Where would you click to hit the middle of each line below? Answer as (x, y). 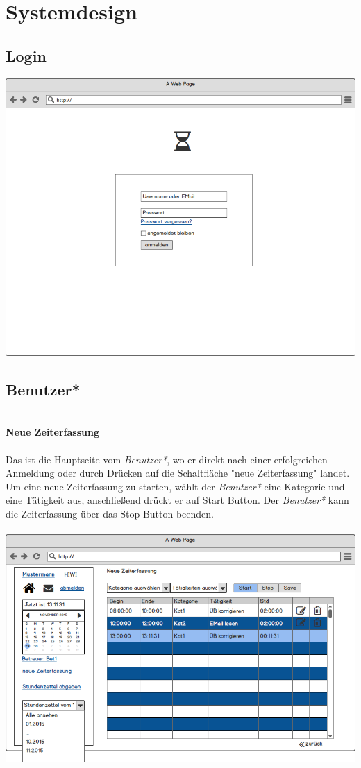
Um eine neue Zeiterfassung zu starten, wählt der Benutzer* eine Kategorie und (175, 486)
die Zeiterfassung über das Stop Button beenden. (110, 514)
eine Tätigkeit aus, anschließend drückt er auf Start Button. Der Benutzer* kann (177, 500)
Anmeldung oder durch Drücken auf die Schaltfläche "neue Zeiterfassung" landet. (178, 473)
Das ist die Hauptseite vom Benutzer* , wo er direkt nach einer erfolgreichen (167, 459)
